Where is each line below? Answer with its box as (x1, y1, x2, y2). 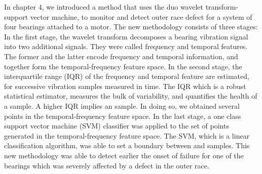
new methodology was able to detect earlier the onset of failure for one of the (4, 150, 244, 160)
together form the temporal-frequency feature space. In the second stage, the (4, 61, 242, 71)
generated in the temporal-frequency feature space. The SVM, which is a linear (4, 130, 250, 141)
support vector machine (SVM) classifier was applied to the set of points (4, 120, 229, 131)
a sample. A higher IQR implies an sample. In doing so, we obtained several (4, 100, 240, 111)
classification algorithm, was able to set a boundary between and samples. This (4, 140, 250, 151)
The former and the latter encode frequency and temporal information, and (4, 51, 238, 61)
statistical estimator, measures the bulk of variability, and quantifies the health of (4, 91, 257, 101)
